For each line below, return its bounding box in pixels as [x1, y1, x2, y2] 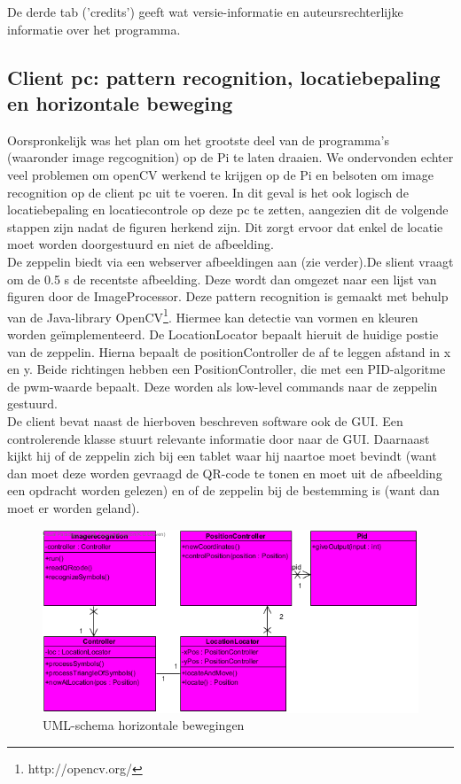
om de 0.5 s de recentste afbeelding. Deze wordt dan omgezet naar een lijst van [7, 269, 437, 288]
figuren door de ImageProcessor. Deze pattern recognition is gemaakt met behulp [7, 287, 449, 306]
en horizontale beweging [7, 89, 233, 116]
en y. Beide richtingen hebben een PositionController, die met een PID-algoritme [7, 360, 446, 378]
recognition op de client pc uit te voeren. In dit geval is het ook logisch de [7, 182, 409, 201]
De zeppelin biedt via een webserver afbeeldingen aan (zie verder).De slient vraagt [7, 252, 454, 270]
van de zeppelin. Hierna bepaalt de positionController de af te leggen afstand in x [7, 342, 451, 361]
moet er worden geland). [7, 498, 140, 516]
